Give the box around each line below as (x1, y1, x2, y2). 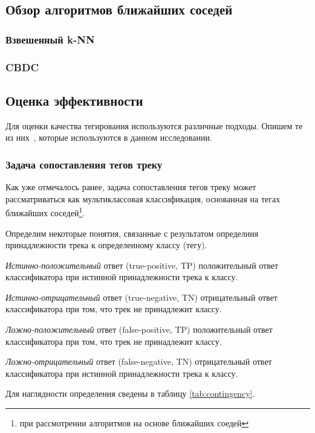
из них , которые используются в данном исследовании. (5, 131, 212, 144)
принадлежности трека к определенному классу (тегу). (5, 239, 207, 251)
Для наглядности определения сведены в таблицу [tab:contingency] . (5, 387, 255, 400)
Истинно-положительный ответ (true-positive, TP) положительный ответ (5, 258, 279, 271)
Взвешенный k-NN (5, 31, 95, 47)
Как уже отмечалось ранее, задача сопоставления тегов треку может (5, 181, 256, 193)
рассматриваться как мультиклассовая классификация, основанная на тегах (5, 192, 281, 205)
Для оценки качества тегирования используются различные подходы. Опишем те (5, 119, 303, 132)
